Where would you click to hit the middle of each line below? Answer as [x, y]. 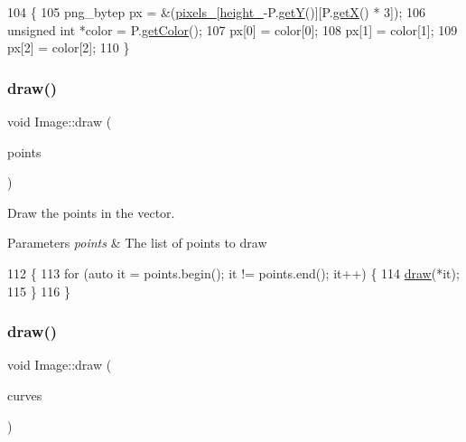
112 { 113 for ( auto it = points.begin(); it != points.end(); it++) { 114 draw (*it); [233, 273]
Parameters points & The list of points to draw [137, 243]
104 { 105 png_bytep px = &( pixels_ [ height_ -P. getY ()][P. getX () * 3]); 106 [216, 12]
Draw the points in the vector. [91, 212]
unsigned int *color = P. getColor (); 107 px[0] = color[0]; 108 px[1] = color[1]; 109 [233, 29]
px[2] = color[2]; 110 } [69, 47]
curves [25, 395]
